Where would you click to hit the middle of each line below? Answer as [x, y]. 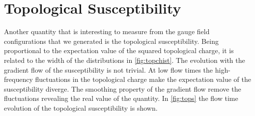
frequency [18, 79]
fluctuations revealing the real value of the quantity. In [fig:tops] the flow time [121, 98]
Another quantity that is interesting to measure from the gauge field [107, 31]
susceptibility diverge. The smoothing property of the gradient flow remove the [123, 88]
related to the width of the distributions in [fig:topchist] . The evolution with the [125, 60]
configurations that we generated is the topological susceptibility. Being [111, 41]
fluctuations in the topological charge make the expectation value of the [143, 79]
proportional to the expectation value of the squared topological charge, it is [119, 50]
